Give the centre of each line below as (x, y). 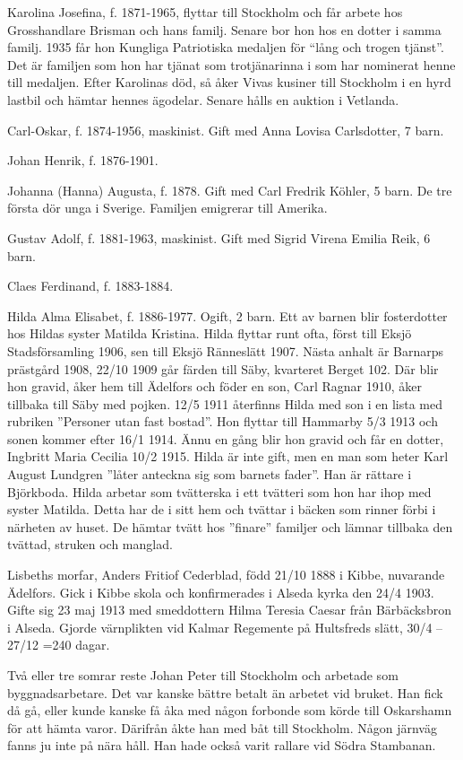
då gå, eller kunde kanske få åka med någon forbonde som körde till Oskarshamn (230, 710)
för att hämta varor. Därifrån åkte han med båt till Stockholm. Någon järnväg (222, 727)
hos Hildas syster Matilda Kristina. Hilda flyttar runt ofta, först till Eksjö (210, 333)
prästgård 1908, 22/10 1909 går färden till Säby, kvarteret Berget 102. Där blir (223, 368)
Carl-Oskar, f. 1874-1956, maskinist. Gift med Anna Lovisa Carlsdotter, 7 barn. (226, 130)
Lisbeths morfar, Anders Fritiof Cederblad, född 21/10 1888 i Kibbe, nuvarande (226, 575)
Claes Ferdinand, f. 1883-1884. (90, 286)
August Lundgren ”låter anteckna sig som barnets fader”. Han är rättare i (210, 474)
